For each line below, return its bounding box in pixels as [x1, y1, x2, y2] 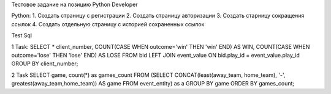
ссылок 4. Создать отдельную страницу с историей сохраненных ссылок [11, 20, 205, 27]
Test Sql [11, 32, 32, 39]
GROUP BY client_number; [11, 60, 78, 67]
